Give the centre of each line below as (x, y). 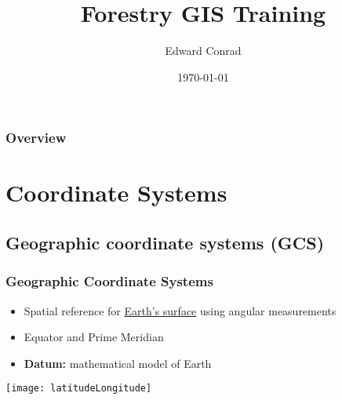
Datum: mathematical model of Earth (118, 363)
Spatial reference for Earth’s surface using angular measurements (180, 310)
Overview (36, 138)
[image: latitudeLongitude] (79, 389)
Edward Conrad (203, 51)
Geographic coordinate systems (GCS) (165, 242)
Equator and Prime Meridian (94, 337)
